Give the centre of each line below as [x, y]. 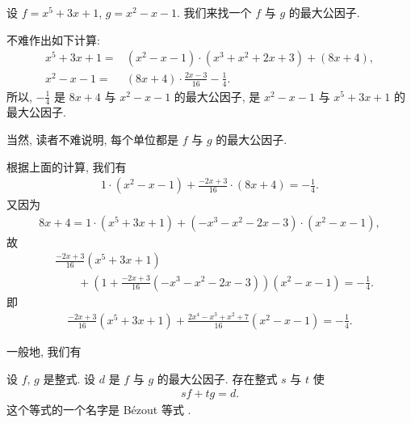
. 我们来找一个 [214, 12]
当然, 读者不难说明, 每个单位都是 [93, 140]
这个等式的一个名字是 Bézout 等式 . [99, 410]
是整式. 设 [69, 378]
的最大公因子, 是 [217, 96]
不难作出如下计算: [53, 39]
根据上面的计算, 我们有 [67, 166]
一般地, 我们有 [44, 351]
